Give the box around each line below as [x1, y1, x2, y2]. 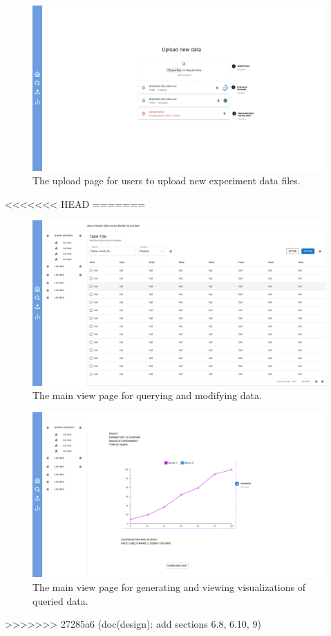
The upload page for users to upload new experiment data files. [32, 173, 301, 188]
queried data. [32, 593, 88, 608]
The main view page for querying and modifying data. [32, 388, 262, 403]
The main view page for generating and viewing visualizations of [32, 580, 305, 594]
